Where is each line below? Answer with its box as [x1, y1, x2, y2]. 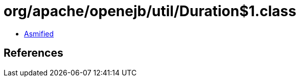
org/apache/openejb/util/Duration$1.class [4, 3, 296, 20]
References [4, 47, 63, 60]
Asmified [24, 29, 54, 38]
